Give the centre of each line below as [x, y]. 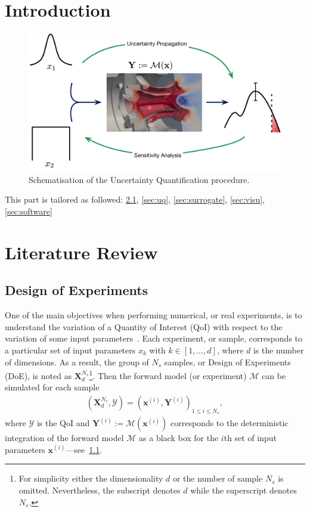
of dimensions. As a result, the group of [77, 361]
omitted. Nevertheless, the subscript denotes [100, 490]
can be [274, 375]
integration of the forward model [64, 438]
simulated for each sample [52, 387]
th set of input [250, 438]
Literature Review [81, 252]
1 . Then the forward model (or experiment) [168, 375]
